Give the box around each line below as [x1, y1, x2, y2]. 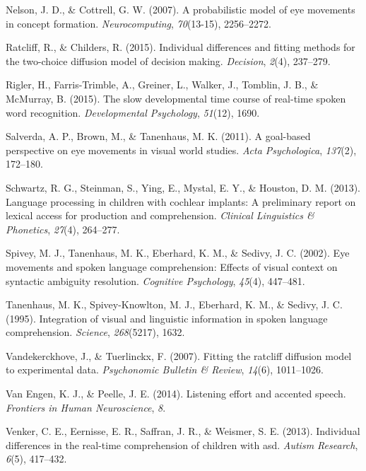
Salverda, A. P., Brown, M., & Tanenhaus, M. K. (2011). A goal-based [6, 129, 311, 144]
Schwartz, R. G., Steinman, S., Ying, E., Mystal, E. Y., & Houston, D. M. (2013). [6, 180, 361, 194]
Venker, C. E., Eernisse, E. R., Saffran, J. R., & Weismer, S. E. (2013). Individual [6, 424, 360, 438]
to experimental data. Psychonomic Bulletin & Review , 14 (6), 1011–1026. [6, 362, 324, 377]
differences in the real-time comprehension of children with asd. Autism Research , [6, 437, 358, 452]
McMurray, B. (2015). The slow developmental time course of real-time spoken [6, 91, 346, 105]
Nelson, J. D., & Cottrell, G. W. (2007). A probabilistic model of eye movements [6, 2, 355, 16]
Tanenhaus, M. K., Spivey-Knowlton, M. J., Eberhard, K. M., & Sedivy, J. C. [6, 297, 343, 312]
